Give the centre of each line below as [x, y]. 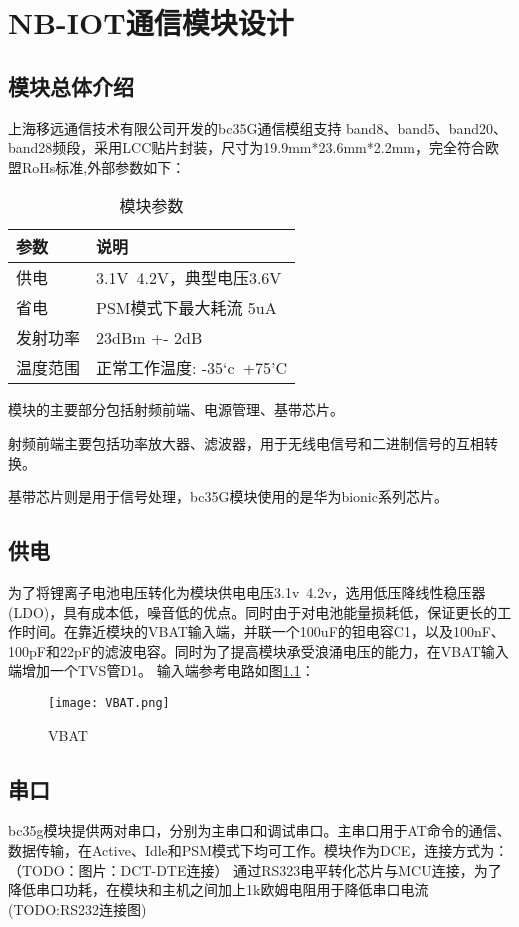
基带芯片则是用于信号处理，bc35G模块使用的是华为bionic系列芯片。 [228, 496]
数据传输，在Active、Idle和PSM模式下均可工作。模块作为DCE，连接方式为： [258, 849]
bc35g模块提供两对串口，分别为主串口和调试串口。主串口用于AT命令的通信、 [259, 830]
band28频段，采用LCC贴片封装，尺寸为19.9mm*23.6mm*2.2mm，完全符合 [246, 147]
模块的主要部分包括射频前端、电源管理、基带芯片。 [176, 409]
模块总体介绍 [71, 85]
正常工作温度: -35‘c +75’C [192, 368]
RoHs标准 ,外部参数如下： [103, 166]
